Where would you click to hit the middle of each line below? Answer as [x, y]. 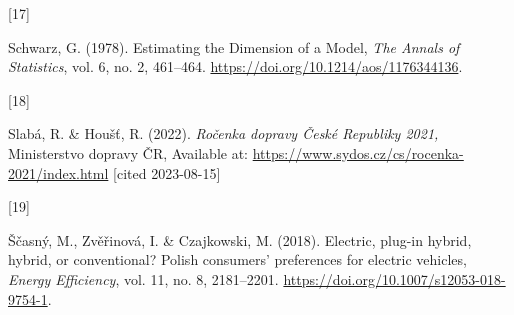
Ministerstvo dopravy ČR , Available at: [128, 152]
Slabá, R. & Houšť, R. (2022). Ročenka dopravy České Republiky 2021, [223, 133]
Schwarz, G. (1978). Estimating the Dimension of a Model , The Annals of [234, 46]
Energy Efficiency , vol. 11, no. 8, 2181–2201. [143, 278]
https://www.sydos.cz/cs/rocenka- [358, 152]
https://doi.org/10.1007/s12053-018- [394, 278]
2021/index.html [58, 172]
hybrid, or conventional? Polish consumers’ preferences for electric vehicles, [237, 259]
